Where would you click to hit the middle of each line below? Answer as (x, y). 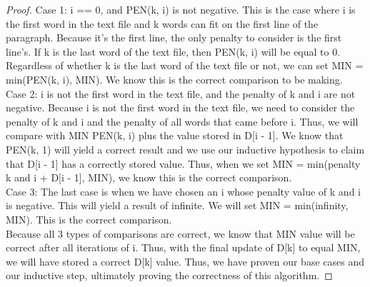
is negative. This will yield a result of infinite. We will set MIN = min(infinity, (177, 205)
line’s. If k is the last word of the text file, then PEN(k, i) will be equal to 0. (173, 51)
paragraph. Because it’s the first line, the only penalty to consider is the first (174, 37)
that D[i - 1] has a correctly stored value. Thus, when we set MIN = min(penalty (183, 163)
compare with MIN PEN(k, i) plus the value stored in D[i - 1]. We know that (175, 135)
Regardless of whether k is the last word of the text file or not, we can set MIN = (185, 65)
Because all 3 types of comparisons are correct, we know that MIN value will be (180, 233)
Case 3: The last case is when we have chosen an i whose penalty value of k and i (183, 191)
